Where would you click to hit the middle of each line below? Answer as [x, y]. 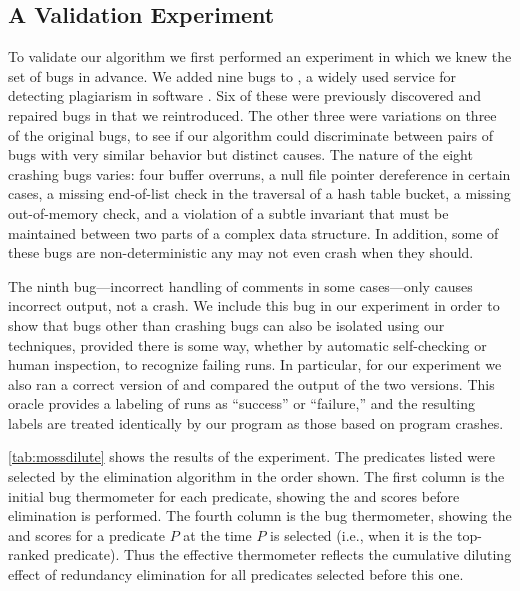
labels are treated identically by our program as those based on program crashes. [256, 422]
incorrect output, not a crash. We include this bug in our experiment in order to [254, 305]
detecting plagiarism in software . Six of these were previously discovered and [245, 95]
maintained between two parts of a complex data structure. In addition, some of [253, 232]
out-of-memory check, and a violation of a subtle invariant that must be [228, 212]
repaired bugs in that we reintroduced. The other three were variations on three [252, 114]
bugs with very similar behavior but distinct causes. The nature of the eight [240, 154]
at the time [217, 534]
